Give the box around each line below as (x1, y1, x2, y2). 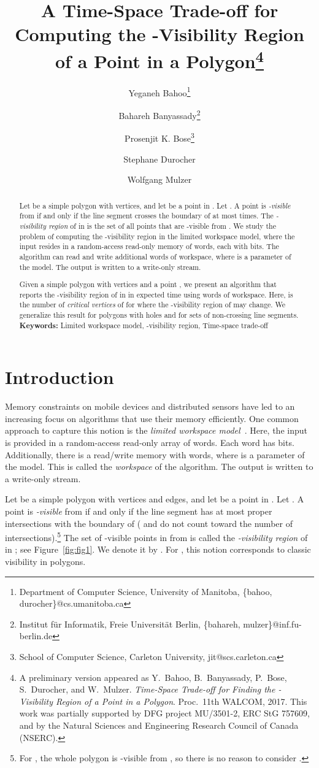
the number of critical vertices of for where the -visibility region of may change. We (19, 299, 286, 310)
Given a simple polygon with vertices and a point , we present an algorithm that (19, 279, 277, 290)
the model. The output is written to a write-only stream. (19, 261, 201, 272)
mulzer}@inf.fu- (243, 617, 302, 630)
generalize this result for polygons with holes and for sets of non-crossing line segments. (19, 310, 299, 320)
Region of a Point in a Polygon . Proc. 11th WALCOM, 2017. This (56, 694, 307, 707)
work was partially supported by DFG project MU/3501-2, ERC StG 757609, (19, 707, 310, 720)
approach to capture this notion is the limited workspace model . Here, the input (5, 424, 307, 437)
